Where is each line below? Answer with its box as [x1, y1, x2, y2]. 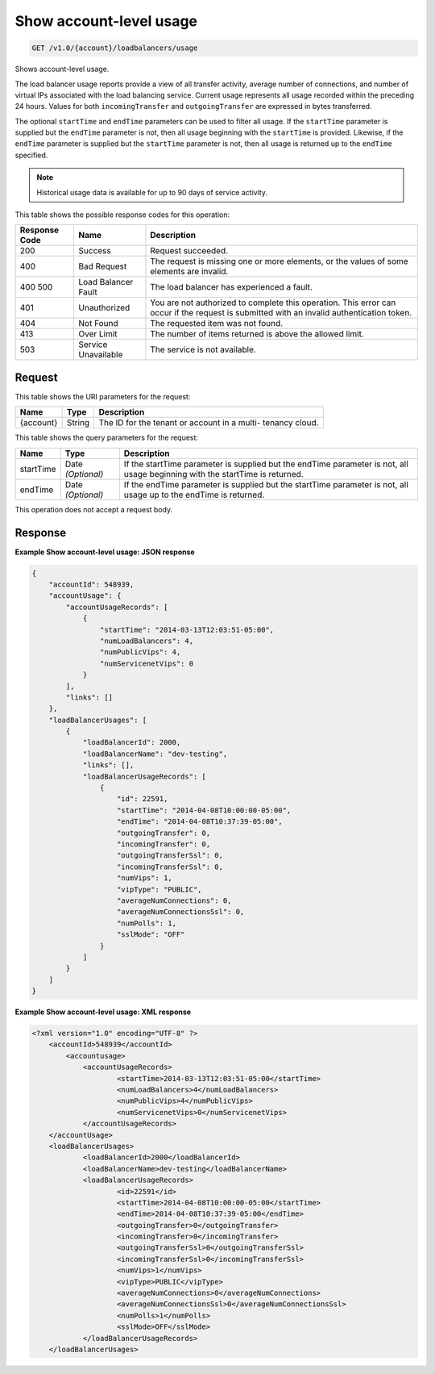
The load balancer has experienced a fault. [150, 282, 313, 293]
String [66, 417, 90, 428]
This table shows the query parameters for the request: [14, 432, 199, 443]
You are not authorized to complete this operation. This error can [150, 297, 396, 308]
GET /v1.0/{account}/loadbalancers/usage [31, 44, 198, 52]
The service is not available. [150, 344, 257, 355]
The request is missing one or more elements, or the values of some [150, 256, 408, 267]
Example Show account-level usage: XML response [14, 1007, 192, 1017]
